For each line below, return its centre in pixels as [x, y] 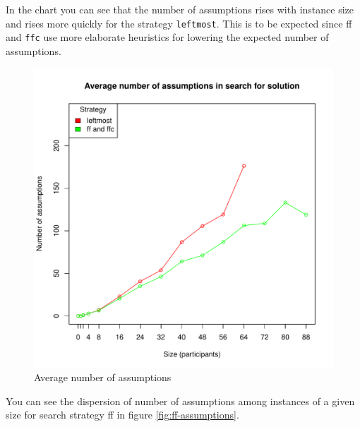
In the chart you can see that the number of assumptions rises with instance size [180, 9]
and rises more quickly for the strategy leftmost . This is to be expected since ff [179, 23]
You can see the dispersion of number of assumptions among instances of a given [180, 401]
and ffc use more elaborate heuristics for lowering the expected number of [167, 37]
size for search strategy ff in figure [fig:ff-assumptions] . [122, 415]
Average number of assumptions [103, 377]
